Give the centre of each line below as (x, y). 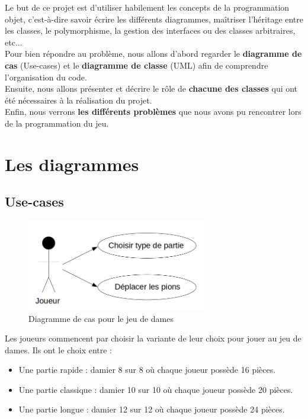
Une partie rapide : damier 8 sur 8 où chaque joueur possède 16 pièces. (147, 370)
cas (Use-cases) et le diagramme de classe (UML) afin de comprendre (137, 65)
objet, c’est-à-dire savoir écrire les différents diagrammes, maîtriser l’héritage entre (154, 19)
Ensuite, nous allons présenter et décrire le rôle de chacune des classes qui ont (151, 88)
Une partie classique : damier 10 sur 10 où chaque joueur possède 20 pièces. (156, 389)
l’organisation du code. (46, 77)
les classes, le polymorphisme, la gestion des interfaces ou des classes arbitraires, (150, 30)
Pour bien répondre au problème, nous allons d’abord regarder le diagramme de (153, 54)
